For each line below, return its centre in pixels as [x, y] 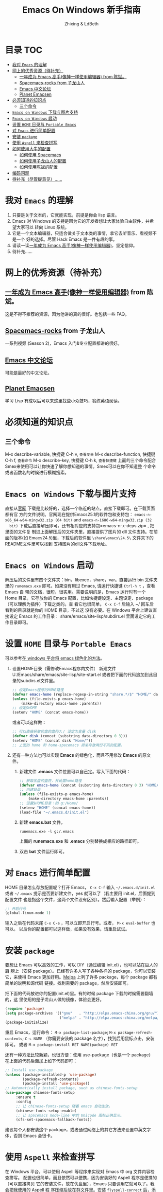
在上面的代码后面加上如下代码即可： [41, 1061]
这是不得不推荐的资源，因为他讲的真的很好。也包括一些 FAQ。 [67, 314]
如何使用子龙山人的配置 [43, 160]
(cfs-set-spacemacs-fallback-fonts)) [54, 1120]
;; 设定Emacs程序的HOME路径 [38, 690]
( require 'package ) [25, 1009]
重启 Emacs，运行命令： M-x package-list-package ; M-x [61, 1032]
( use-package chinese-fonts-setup [40, 1093]
